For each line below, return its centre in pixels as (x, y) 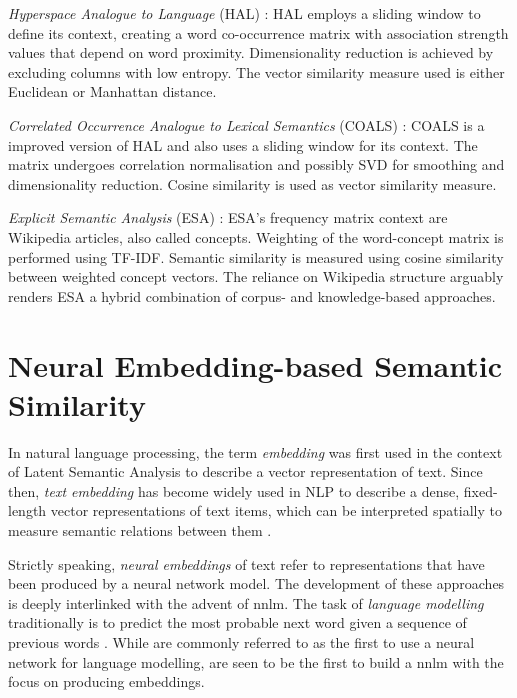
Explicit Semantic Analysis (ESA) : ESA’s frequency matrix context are (228, 217)
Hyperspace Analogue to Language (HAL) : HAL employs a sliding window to (244, 13)
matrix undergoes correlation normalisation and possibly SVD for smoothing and (256, 164)
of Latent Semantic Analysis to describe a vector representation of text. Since (245, 471)
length (27, 510)
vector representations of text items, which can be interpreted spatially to (276, 510)
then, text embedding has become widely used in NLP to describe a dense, (234, 490)
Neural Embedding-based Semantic (255, 364)
